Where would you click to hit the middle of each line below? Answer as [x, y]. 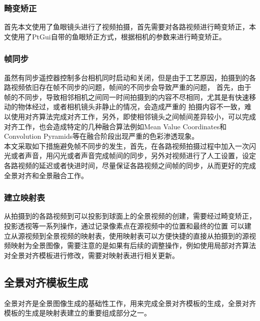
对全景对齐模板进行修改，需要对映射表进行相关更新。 [91, 255]
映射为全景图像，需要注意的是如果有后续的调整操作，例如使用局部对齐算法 [133, 245]
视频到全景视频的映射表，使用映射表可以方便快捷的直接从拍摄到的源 [137, 235]
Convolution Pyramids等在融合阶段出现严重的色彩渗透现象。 [101, 136]
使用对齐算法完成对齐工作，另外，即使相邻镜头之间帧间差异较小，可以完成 [133, 116]
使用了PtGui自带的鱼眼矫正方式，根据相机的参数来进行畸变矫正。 [118, 36]
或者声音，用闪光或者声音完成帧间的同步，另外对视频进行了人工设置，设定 [133, 156]
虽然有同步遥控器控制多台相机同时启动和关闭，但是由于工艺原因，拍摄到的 [126, 77]
